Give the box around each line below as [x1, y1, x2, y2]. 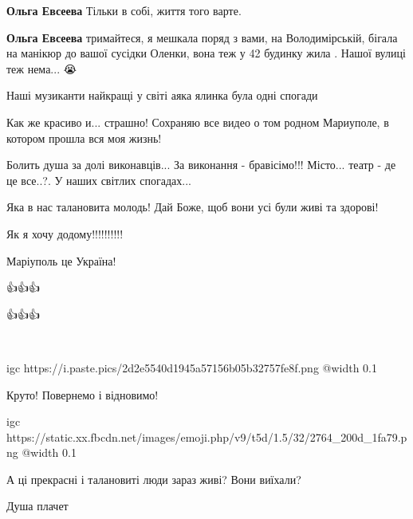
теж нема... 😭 [6, 60, 77, 77]
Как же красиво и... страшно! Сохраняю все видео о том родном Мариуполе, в [6, 113, 389, 130]
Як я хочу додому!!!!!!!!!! [6, 225, 124, 242]
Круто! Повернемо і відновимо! [6, 386, 159, 403]
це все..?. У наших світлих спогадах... [6, 171, 191, 188]
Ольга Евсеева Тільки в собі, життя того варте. [6, 2, 242, 18]
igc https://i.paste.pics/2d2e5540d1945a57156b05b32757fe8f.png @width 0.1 [6, 359, 378, 375]
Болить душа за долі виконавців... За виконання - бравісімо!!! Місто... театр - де [6, 156, 396, 173]
